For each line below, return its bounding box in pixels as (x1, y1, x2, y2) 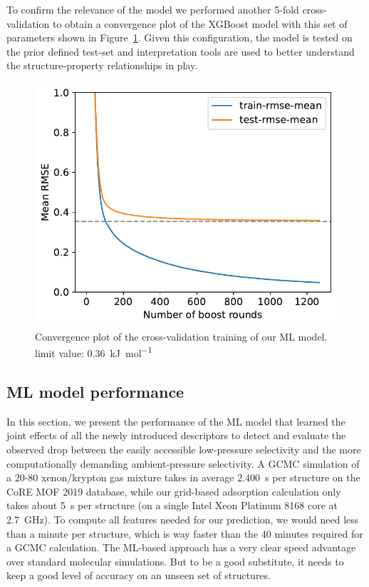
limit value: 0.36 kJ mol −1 (35, 343, 152, 360)
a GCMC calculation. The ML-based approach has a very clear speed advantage (6, 540, 356, 555)
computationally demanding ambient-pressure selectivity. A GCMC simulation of (6, 456, 360, 471)
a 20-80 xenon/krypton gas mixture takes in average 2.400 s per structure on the (6, 470, 360, 485)
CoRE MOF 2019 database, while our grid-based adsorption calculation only (6, 483, 341, 498)
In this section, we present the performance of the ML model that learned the (6, 413, 345, 428)
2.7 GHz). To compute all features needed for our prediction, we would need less (6, 511, 359, 526)
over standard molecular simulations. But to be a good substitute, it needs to (6, 553, 344, 568)
